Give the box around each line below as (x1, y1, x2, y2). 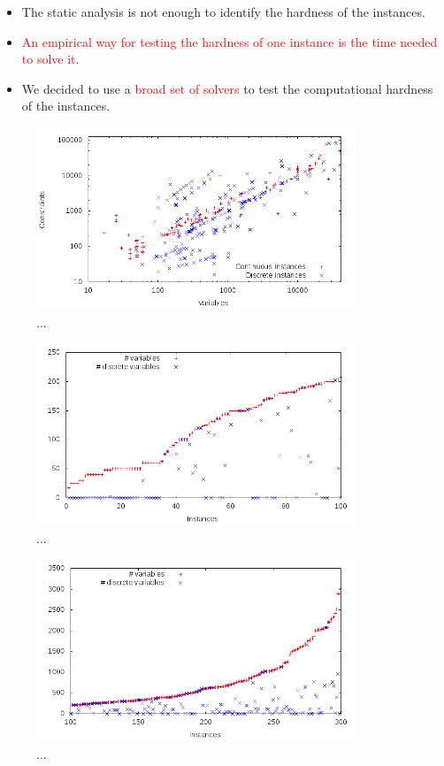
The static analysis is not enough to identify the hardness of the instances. (21, 3, 425, 20)
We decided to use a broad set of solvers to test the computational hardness (21, 79, 433, 97)
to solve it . (21, 50, 80, 68)
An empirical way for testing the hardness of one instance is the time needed (21, 32, 438, 50)
